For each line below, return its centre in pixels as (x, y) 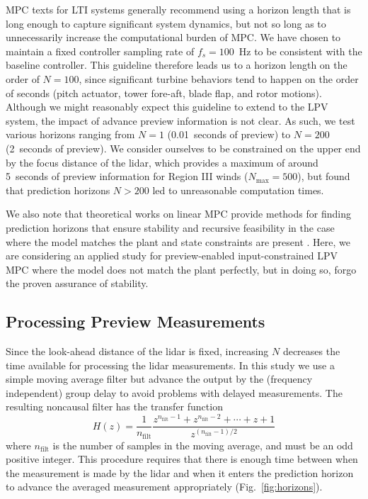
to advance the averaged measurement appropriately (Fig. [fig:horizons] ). (164, 487)
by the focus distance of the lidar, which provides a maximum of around (162, 162)
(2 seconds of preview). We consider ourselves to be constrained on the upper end (183, 148)
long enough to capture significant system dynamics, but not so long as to (166, 23)
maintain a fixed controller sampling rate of (100, 51)
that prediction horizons (58, 190)
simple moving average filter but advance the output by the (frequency (159, 379)
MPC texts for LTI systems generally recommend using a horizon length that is (178, 9)
